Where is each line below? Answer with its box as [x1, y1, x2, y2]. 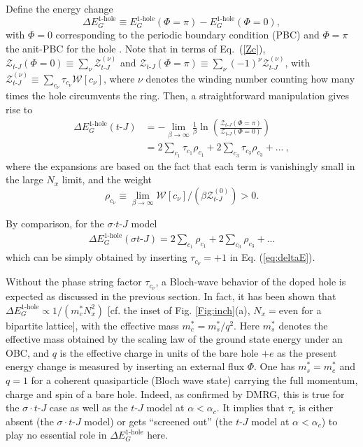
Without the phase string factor [6, 274, 142, 289]
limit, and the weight [62, 172, 152, 187]
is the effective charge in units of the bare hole [59, 345, 259, 360]
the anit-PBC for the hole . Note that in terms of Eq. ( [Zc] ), [6, 41, 266, 55]
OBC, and [6, 345, 50, 360]
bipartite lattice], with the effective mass [6, 318, 179, 332]
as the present [277, 345, 337, 360]
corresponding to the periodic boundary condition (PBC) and [55, 27, 320, 42]
